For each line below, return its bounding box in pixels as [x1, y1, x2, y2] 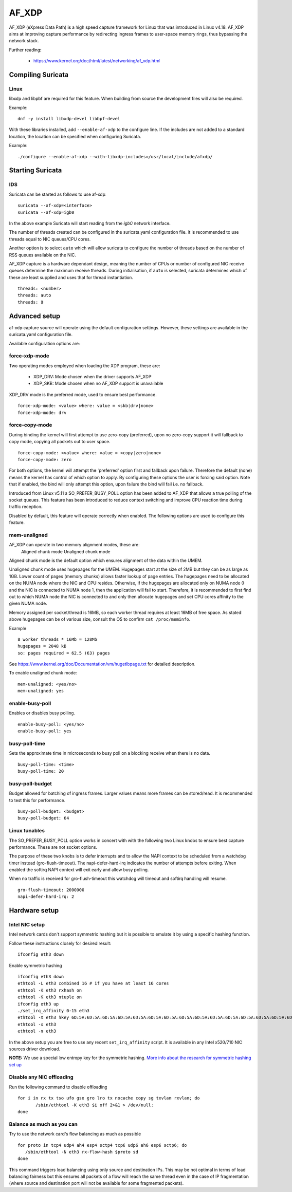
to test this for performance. [9, 797, 66, 803]
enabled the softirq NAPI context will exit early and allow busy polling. [9, 867, 149, 873]
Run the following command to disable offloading [9, 1084, 108, 1090]
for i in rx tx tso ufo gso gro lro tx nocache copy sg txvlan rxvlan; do [18, 1096, 200, 1101]
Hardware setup [9, 906, 59, 915]
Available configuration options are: [9, 340, 80, 346]
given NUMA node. [9, 600, 47, 606]
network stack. [9, 38, 39, 44]
